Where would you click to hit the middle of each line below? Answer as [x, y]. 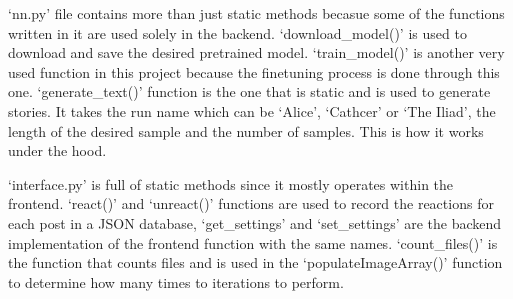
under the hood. [57, 150]
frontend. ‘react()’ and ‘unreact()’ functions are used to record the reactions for [251, 203]
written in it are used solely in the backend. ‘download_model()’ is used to [237, 32]
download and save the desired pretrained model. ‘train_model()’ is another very [256, 52]
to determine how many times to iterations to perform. [176, 281]
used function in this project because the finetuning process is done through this [254, 71]
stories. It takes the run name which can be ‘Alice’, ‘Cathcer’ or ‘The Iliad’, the [252, 110]
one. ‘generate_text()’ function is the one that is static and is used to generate [249, 91]
